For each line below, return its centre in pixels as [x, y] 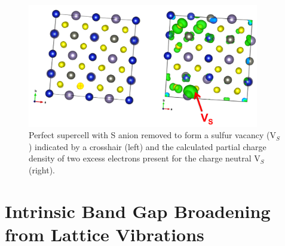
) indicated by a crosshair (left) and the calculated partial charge [148, 146]
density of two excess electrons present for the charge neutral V [145, 158]
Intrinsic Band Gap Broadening [138, 211]
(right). [42, 169]
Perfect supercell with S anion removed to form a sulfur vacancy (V [152, 135]
